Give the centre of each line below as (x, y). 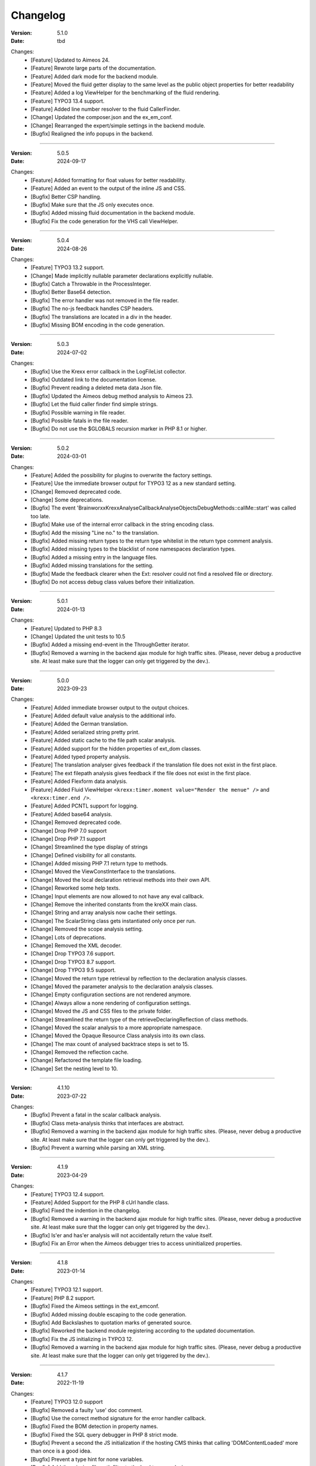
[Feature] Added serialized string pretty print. (85, 732)
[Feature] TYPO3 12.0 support (67, 1402)
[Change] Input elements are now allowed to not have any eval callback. (117, 896)
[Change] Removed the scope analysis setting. (87, 929)
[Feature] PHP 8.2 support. (63, 1298)
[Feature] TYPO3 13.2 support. (68, 267)
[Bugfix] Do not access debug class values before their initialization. (113, 582)
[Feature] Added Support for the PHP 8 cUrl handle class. (100, 1202)
